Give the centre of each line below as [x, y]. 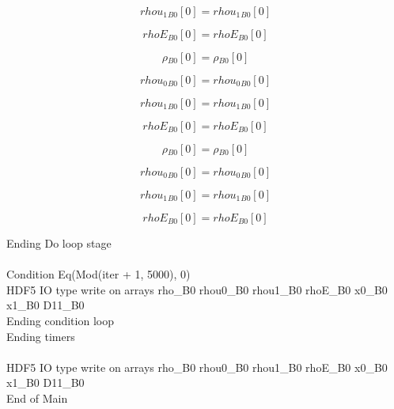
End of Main [37, 398]
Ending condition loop [60, 320]
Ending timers [41, 336]
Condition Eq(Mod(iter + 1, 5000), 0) [98, 274]
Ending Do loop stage [59, 243]
